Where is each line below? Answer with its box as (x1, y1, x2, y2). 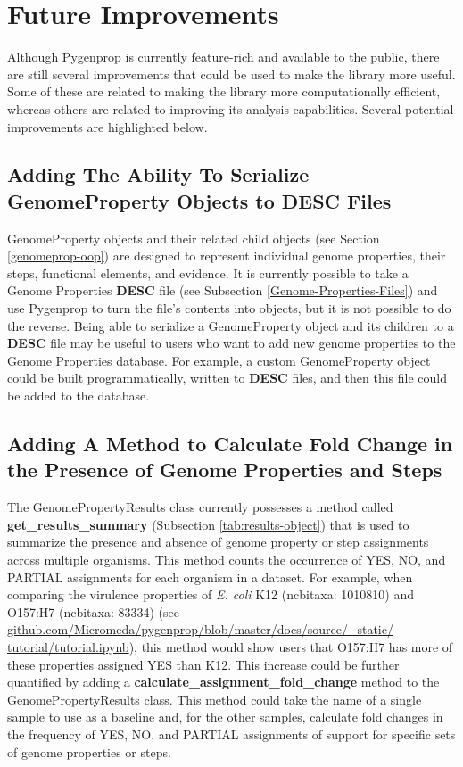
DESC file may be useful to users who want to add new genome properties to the (7, 334, 456, 352)
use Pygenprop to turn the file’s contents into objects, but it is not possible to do (7, 299, 451, 318)
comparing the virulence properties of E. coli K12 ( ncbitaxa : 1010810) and (7, 585, 414, 604)
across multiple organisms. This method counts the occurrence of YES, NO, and (7, 550, 446, 568)
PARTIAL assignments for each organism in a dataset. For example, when (7, 567, 413, 586)
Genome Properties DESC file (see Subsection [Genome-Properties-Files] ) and (7, 281, 438, 300)
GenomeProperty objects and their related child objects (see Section (7, 228, 380, 247)
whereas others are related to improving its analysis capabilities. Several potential (7, 99, 454, 118)
